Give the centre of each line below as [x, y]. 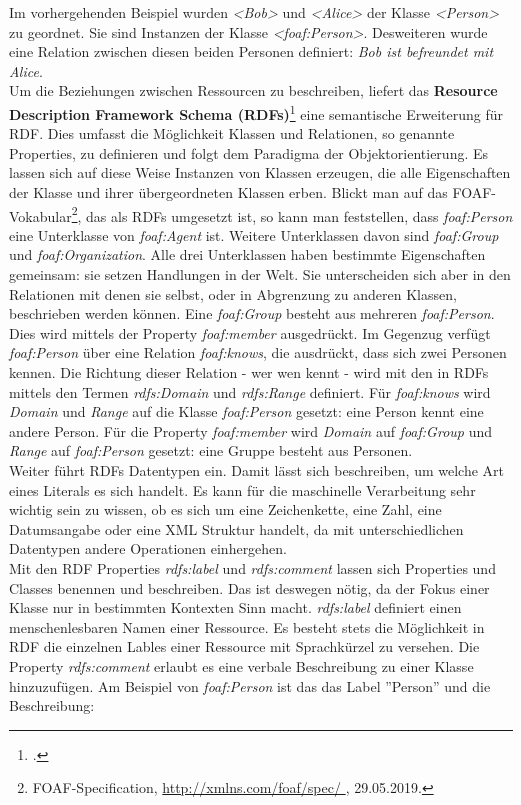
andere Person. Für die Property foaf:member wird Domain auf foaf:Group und [250, 430]
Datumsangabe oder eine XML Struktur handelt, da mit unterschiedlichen [236, 528]
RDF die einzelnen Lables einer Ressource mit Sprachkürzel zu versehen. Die [244, 646]
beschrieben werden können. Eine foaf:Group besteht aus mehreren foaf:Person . [252, 313]
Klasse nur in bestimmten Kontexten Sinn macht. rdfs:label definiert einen [235, 607]
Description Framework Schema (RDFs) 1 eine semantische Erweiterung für [256, 112]
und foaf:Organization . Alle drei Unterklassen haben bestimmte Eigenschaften [247, 254]
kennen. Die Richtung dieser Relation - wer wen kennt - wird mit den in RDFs [249, 372]
